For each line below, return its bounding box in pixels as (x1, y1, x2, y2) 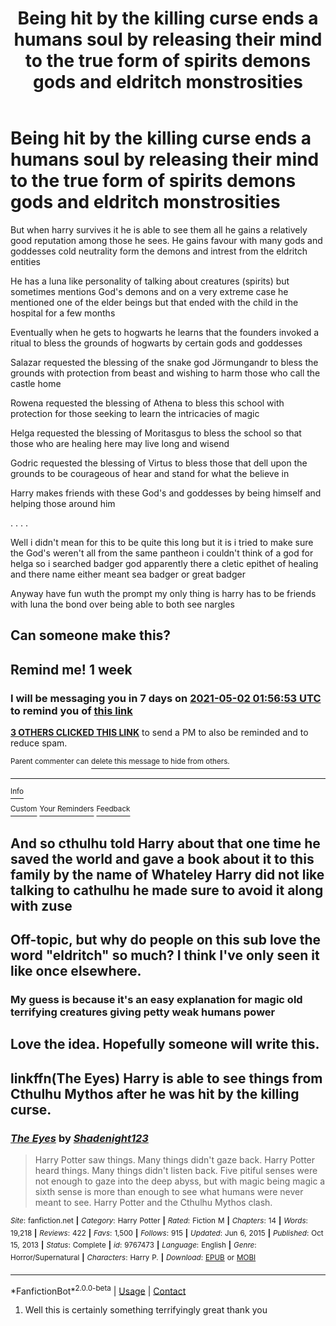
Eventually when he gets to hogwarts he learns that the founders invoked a (10, 326, 320, 338)
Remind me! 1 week (10, 661, 133, 678)
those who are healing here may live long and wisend (10, 437, 230, 449)
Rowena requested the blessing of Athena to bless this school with (10, 397, 285, 409)
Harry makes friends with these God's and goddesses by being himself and (10, 487, 322, 499)
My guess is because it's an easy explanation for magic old (10, 993, 303, 1007)
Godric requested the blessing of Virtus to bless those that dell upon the (10, 457, 308, 469)
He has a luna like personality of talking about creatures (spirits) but (10, 275, 290, 287)
